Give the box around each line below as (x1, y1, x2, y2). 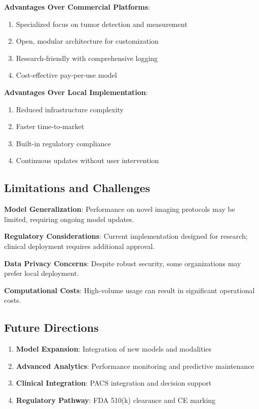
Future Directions (4, 320, 99, 335)
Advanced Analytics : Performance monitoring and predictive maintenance (16, 360, 254, 371)
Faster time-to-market (16, 121, 84, 132)
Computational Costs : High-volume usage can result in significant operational (4, 285, 255, 295)
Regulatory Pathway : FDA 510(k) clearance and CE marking (16, 394, 216, 405)
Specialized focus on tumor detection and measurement (16, 18, 188, 29)
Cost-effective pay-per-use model (16, 70, 117, 80)
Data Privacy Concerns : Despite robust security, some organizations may (4, 258, 241, 268)
